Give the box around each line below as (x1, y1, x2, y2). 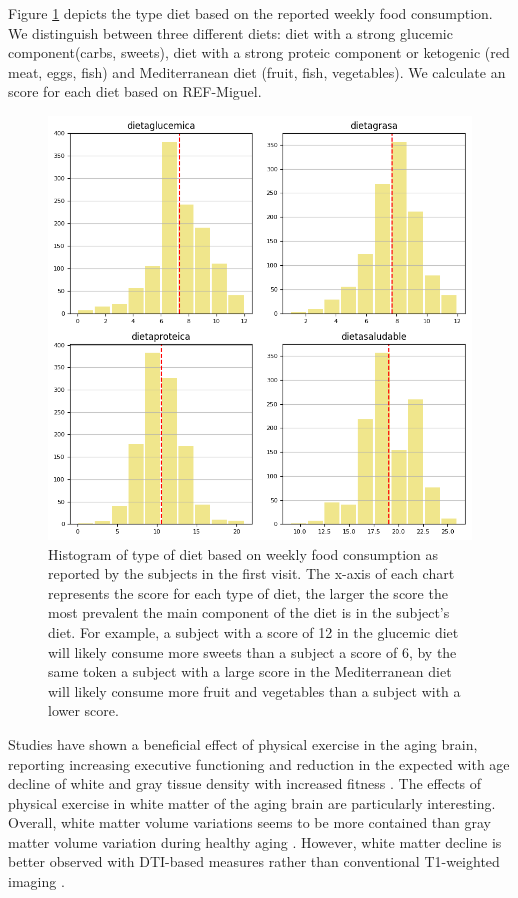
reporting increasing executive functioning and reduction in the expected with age (8, 753, 510, 774)
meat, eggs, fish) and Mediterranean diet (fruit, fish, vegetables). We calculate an (8, 61, 506, 82)
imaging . (8, 871, 65, 892)
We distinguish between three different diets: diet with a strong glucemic (8, 22, 453, 43)
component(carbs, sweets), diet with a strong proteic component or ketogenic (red (8, 42, 510, 63)
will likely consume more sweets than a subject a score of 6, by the (48, 641, 457, 662)
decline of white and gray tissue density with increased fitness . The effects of (8, 773, 482, 794)
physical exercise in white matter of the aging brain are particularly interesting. (8, 792, 496, 813)
